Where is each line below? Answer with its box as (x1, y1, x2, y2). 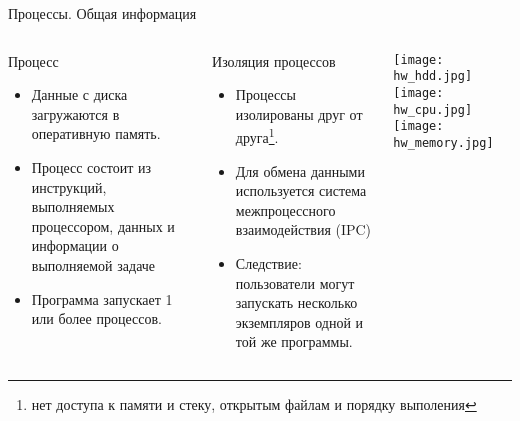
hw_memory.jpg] (393, 135, 494, 150)
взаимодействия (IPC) (235, 219, 372, 240)
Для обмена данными (235, 160, 365, 181)
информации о (31, 235, 119, 256)
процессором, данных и (31, 215, 175, 236)
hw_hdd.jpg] (393, 69, 473, 84)
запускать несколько (235, 292, 358, 313)
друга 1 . (235, 124, 279, 148)
